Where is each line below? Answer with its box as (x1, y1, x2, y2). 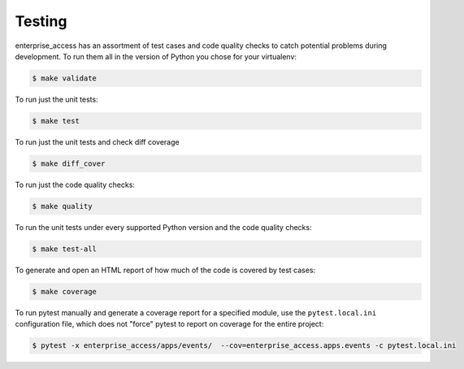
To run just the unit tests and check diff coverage (15, 137, 180, 146)
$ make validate (32, 73, 98, 83)
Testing (15, 12, 67, 30)
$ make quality (32, 202, 93, 211)
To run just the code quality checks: (15, 180, 136, 189)
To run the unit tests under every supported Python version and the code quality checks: (15, 222, 312, 232)
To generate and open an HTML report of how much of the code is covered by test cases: (15, 265, 316, 275)
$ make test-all (32, 244, 98, 254)
